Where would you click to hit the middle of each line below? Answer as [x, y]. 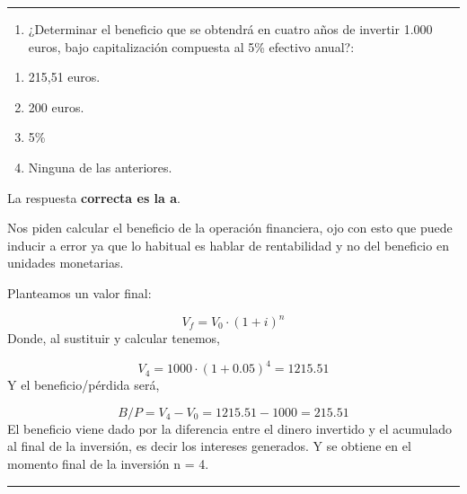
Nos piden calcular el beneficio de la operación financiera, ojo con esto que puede [230, 228]
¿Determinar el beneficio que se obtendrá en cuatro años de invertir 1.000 [230, 29]
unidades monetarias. [66, 263]
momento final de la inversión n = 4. [108, 463]
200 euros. [56, 106]
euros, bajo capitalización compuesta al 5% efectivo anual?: [191, 46]
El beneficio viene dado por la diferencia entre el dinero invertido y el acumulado [230, 428]
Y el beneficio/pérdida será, [84, 385]
